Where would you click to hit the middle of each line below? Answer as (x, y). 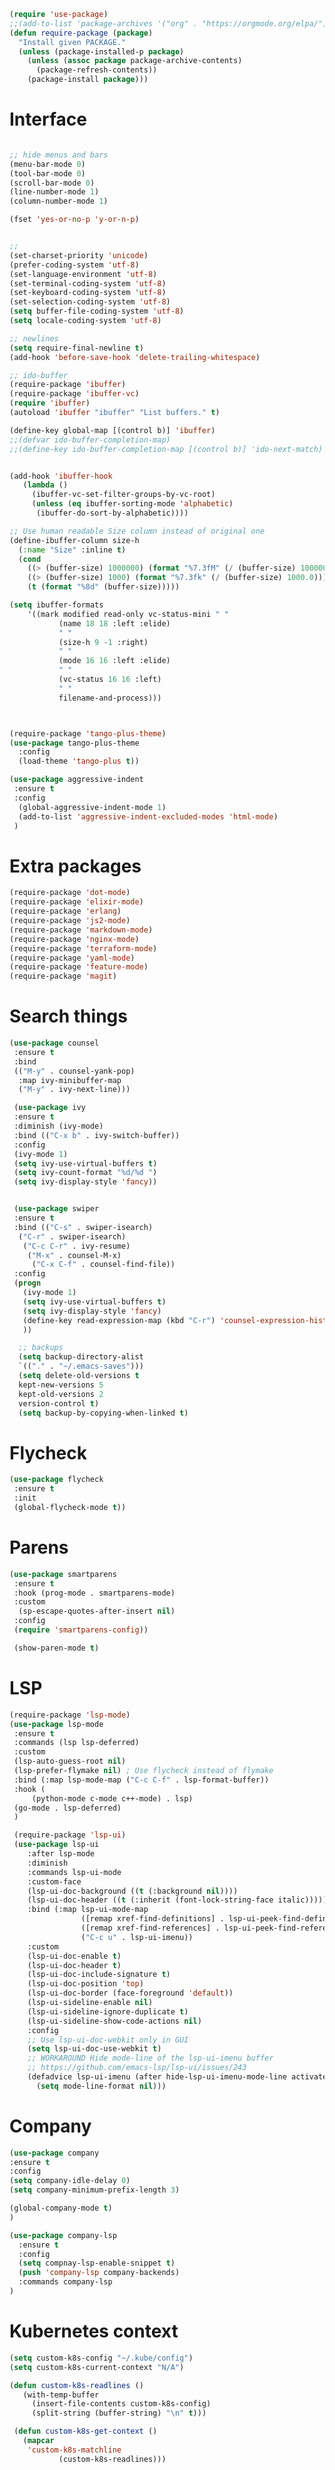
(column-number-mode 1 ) (59, 201)
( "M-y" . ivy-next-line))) (74, 1090)
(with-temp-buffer (61, 2395)
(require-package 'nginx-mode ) (74, 939)
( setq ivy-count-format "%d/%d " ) (85, 1173)
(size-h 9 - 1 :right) (103, 642)
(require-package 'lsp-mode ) (70, 1715)
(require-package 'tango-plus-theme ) (88, 733)
